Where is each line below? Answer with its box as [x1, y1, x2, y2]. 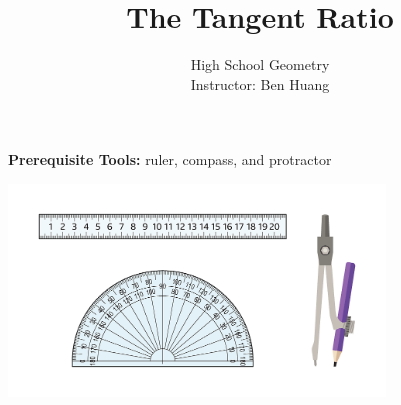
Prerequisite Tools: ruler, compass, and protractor [8, 149, 332, 170]
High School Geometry [190, 54, 330, 75]
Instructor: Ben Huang [190, 73, 330, 94]
